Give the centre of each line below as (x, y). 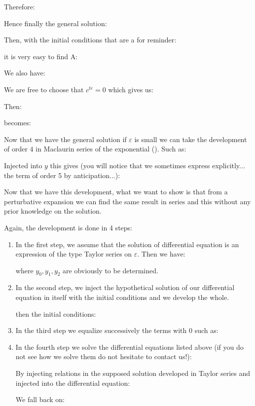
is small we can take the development (191, 139)
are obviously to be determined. (110, 270)
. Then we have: (161, 254)
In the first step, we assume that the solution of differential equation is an (127, 244)
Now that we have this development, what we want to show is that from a (116, 192)
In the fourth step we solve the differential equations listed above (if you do (129, 347)
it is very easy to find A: (41, 56)
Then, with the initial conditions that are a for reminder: (90, 40)
